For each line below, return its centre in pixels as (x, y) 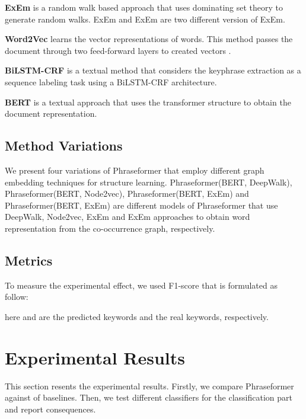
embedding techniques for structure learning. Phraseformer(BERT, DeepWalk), (149, 182)
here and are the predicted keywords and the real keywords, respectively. (137, 316)
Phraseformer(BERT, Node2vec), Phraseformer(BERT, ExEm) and (127, 193)
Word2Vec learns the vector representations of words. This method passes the (149, 39)
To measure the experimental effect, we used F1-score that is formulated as (141, 285)
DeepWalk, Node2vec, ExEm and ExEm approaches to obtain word (128, 217)
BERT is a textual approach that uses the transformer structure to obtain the (148, 102)
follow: (17, 297)
